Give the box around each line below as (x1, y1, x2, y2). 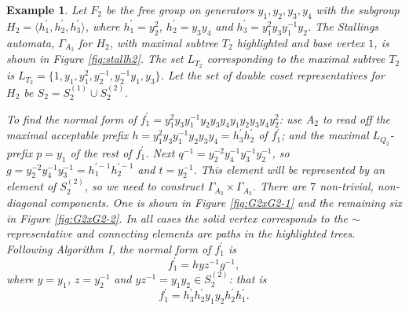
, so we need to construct (84, 178, 204, 194)
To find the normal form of (6, 110, 137, 127)
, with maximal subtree (109, 34, 218, 50)
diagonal (6, 194, 46, 211)
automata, (6, 34, 55, 50)
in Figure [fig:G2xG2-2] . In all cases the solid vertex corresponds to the (6, 209, 348, 226)
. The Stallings (307, 17, 379, 34)
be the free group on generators (105, 2, 254, 17)
